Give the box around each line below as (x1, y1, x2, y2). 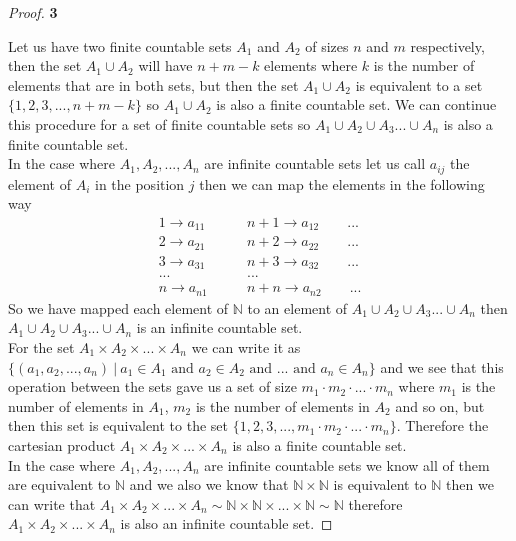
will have (138, 55, 193, 76)
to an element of (247, 297, 348, 318)
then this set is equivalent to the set (8, 415, 228, 436)
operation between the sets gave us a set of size (8, 376, 297, 397)
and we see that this (380, 356, 504, 377)
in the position (94, 173, 185, 194)
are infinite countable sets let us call (204, 153, 426, 174)
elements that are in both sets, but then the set (8, 74, 299, 95)
